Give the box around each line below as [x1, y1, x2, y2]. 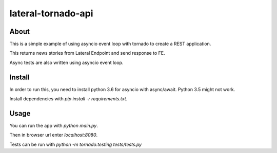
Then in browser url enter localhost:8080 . [9, 132, 98, 138]
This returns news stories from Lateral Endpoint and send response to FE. [9, 50, 165, 56]
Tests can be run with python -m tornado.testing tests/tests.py [9, 141, 142, 147]
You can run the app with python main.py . [9, 123, 98, 129]
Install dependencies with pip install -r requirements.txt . [9, 96, 128, 102]
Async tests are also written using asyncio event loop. [9, 59, 124, 65]
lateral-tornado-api [9, 8, 93, 19]
